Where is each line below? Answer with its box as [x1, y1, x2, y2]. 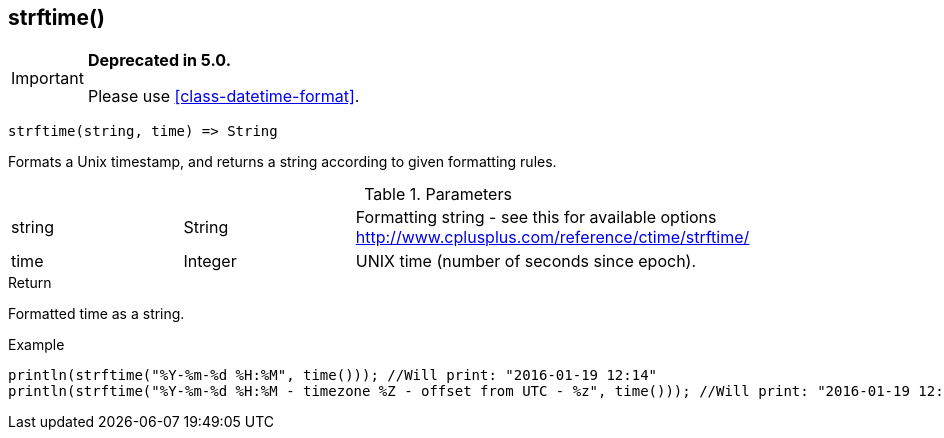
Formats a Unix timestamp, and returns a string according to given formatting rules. [8, 153, 557, 171]
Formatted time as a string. [8, 305, 185, 323]
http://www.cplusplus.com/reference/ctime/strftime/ [355, 227, 750, 248]
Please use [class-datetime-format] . [87, 86, 360, 107]
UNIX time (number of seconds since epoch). [355, 251, 697, 272]
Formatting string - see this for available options [355, 207, 717, 228]
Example [8, 336, 65, 354]
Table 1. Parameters [364, 184, 512, 205]
